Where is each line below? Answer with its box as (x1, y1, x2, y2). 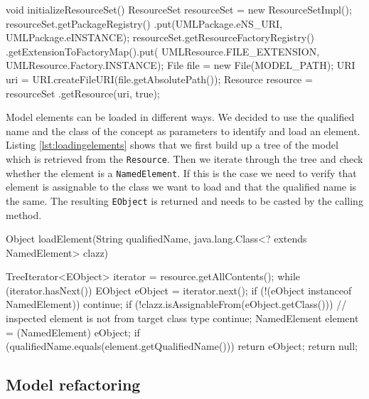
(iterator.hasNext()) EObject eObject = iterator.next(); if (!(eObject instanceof (6, 282, 352, 297)
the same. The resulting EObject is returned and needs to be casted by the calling (6, 193, 363, 208)
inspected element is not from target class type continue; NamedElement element (6, 311, 359, 326)
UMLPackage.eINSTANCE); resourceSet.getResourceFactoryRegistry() (6, 30, 315, 45)
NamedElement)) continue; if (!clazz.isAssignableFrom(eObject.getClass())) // (6, 297, 347, 312)
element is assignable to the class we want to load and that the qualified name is (6, 179, 357, 194)
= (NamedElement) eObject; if (6, 324, 140, 339)
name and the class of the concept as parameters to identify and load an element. (6, 123, 360, 138)
